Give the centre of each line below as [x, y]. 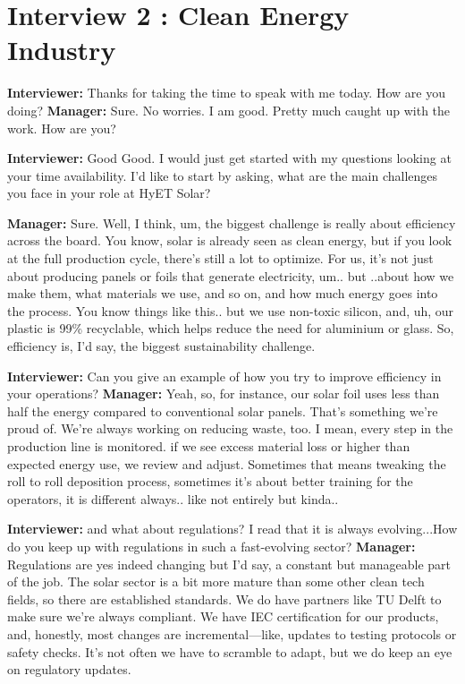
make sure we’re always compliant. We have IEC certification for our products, [223, 616]
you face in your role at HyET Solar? [109, 193]
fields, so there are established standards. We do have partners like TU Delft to [224, 598]
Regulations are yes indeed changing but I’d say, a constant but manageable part [229, 564]
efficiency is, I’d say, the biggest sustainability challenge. [161, 346]
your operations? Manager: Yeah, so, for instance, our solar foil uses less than [224, 393]
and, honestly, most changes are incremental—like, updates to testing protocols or [232, 633]
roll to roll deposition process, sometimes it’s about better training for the [210, 481]
